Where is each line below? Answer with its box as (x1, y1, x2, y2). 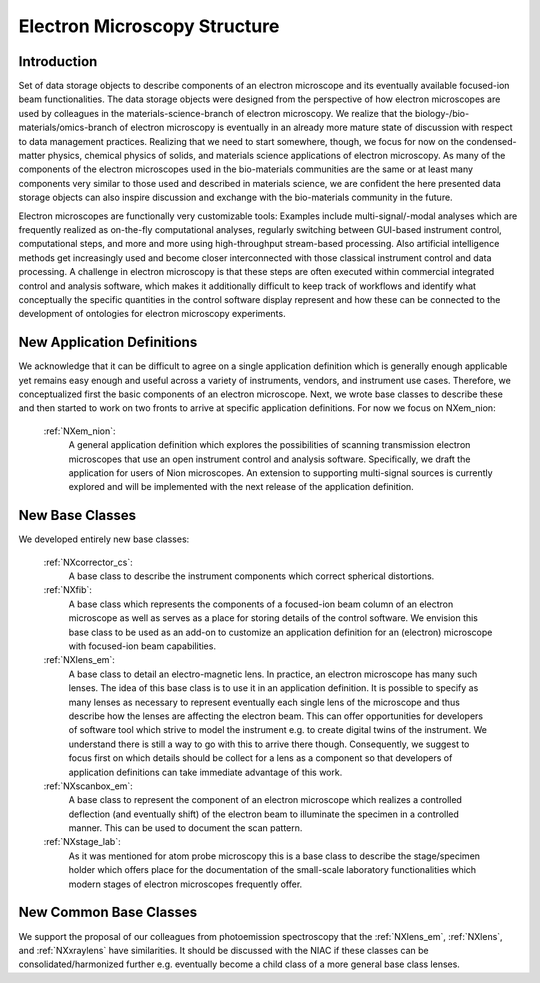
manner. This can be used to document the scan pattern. (68, 822, 303, 834)
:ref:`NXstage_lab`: (43, 836, 121, 848)
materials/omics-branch (18, 121, 118, 134)
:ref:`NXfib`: (43, 584, 92, 596)
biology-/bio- (415, 107, 470, 119)
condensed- (466, 135, 517, 147)
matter (18, 150, 46, 162)
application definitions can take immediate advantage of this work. (68, 766, 343, 778)
